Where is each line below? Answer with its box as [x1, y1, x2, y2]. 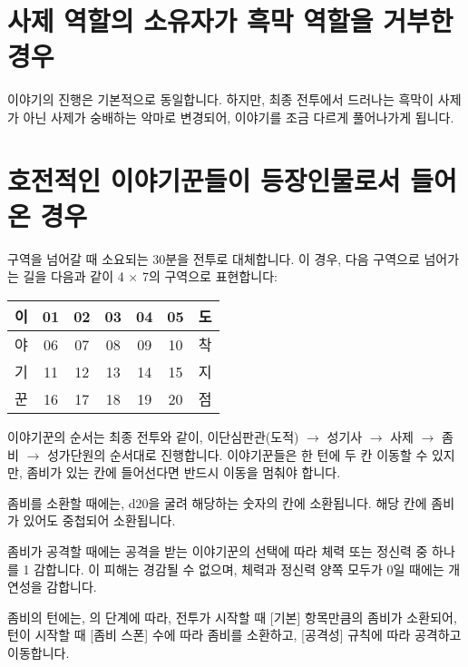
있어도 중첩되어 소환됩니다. [23, 511, 176, 530]
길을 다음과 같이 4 [23, 267, 124, 286]
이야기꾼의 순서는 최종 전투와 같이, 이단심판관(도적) [7, 427, 299, 446]
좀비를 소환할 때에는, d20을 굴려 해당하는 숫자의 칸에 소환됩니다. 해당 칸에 [7, 493, 427, 512]
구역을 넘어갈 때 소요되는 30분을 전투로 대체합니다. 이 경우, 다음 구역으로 [7, 249, 420, 268]
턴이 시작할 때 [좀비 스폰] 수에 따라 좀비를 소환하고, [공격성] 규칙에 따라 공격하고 [7, 625, 462, 644]
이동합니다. [7, 642, 70, 662]
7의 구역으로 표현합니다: [141, 267, 278, 286]
